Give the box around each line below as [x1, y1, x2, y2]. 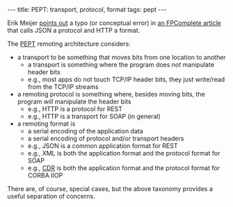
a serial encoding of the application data [27, 127, 144, 135]
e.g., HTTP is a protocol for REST [27, 105, 123, 113]
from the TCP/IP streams [27, 83, 99, 91]
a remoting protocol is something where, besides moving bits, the [17, 90, 205, 98]
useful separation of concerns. [7, 192, 95, 200]
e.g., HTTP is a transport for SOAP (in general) [27, 113, 161, 120]
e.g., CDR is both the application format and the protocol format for [27, 164, 220, 172]
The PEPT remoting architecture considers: [7, 40, 131, 48]
